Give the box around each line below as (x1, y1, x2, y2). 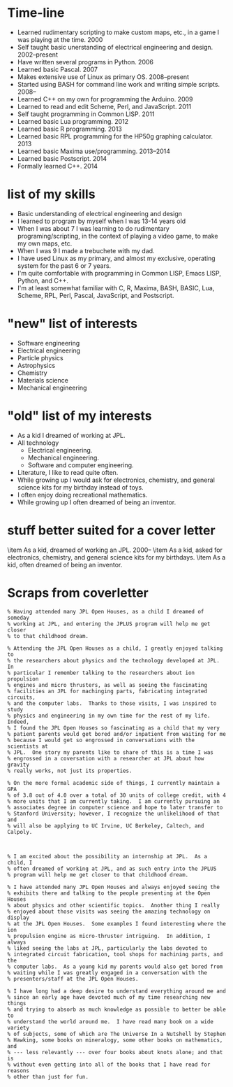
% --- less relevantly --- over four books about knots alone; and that (7, 1049, 223, 1056)
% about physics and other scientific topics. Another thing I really (7, 902, 220, 909)
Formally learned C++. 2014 (17, 162, 98, 170)
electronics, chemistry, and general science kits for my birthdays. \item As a (7, 553, 226, 561)
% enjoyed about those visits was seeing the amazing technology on (7, 908, 211, 915)
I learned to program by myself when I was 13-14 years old (17, 217, 186, 225)
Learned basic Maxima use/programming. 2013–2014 (17, 147, 171, 155)
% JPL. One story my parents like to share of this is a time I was (7, 748, 214, 756)
